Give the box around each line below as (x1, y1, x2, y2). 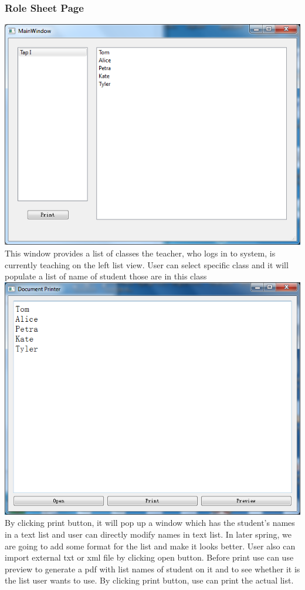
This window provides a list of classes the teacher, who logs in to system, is (5, 247, 276, 259)
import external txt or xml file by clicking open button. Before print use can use (5, 551, 294, 564)
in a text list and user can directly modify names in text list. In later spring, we (5, 528, 292, 540)
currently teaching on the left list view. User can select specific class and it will (5, 258, 289, 271)
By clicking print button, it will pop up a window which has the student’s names (5, 516, 295, 529)
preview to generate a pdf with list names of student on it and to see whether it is (5, 562, 300, 575)
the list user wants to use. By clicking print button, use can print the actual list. (5, 574, 294, 586)
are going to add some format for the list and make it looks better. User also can (5, 539, 296, 552)
